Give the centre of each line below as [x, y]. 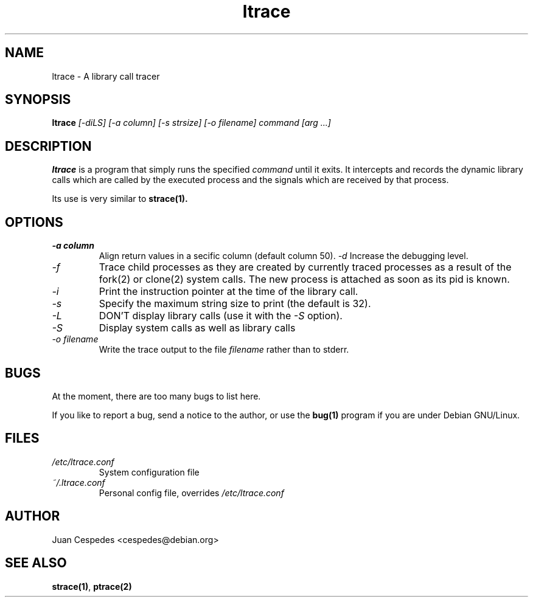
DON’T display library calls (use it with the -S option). [221, 316]
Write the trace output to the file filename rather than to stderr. [224, 350]
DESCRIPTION [48, 146]
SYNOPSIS [38, 100]
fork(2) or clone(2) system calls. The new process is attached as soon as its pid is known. [304, 279]
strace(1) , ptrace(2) [92, 586]
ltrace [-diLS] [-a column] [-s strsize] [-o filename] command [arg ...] [191, 123]
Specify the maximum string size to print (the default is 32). [235, 304]
